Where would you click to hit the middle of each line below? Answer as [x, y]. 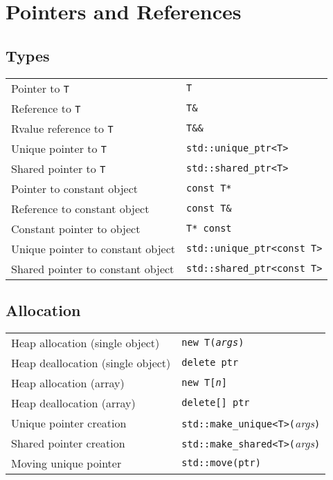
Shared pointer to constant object [93, 268]
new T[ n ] [204, 383]
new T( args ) [213, 343]
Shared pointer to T [58, 168]
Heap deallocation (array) [73, 403]
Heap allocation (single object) [85, 342]
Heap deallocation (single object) [91, 362]
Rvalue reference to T [62, 128]
